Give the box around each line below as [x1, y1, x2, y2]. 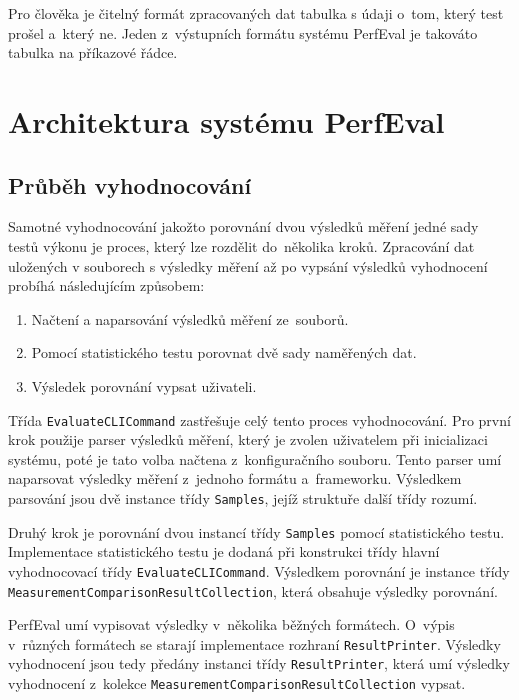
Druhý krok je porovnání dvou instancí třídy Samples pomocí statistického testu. [8, 521, 505, 542]
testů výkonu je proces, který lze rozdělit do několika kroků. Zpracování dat [8, 235, 475, 256]
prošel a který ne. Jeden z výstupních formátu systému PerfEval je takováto [8, 22, 478, 43]
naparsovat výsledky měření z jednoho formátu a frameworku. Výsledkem [8, 468, 462, 489]
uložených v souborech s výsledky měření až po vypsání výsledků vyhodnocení [8, 255, 488, 276]
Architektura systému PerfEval [8, 100, 445, 141]
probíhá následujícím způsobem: [8, 275, 205, 296]
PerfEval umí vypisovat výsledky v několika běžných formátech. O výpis [8, 614, 455, 635]
